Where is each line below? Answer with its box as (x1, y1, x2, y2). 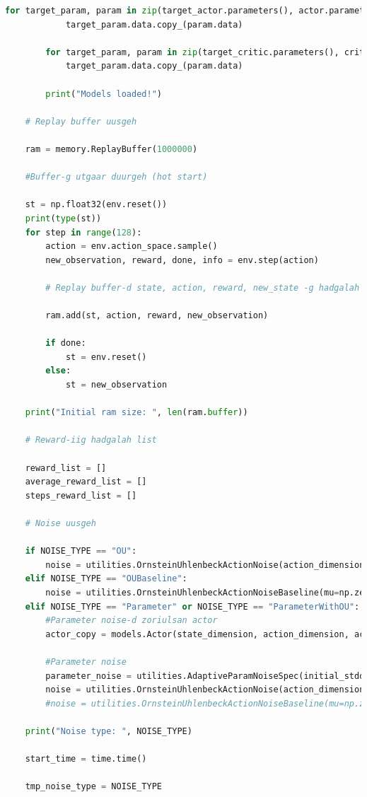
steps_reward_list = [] (25, 490, 137, 501)
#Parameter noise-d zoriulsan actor (45, 615, 218, 626)
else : (45, 366, 71, 376)
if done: (45, 338, 86, 349)
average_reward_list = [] (25, 477, 147, 487)
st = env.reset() (65, 351, 147, 362)
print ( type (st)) (25, 213, 102, 223)
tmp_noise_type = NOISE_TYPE (25, 781, 162, 792)
